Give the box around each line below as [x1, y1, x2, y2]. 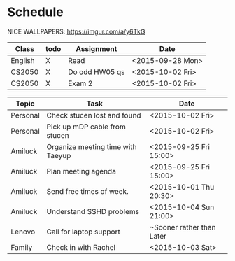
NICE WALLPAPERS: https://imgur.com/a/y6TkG [7, 27, 145, 36]
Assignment [76, 43, 117, 53]
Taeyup [46, 150, 71, 160]
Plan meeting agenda [46, 166, 117, 176]
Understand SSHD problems [46, 206, 140, 216]
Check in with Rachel [46, 242, 116, 252]
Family [10, 242, 33, 252]
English [10, 55, 35, 65]
